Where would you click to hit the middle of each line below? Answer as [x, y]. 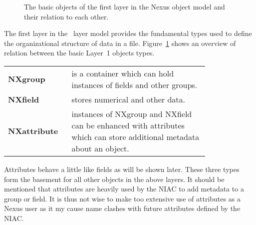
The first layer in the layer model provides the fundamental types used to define [128, 33]
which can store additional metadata [135, 136]
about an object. [100, 148]
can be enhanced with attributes [128, 125]
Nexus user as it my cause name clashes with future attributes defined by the [122, 208]
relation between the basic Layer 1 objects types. [79, 53]
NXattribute [33, 131]
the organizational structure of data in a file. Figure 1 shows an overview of [120, 43]
